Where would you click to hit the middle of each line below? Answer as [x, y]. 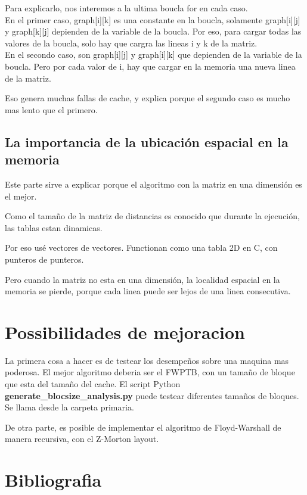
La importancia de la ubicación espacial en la [147, 141]
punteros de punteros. [44, 259]
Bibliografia [53, 480]
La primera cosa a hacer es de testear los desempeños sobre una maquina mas [147, 360]
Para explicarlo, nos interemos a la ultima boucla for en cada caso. [126, 8]
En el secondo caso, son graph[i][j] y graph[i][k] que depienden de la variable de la [153, 55]
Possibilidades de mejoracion [125, 331]
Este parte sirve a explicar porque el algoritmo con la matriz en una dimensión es [153, 184]
